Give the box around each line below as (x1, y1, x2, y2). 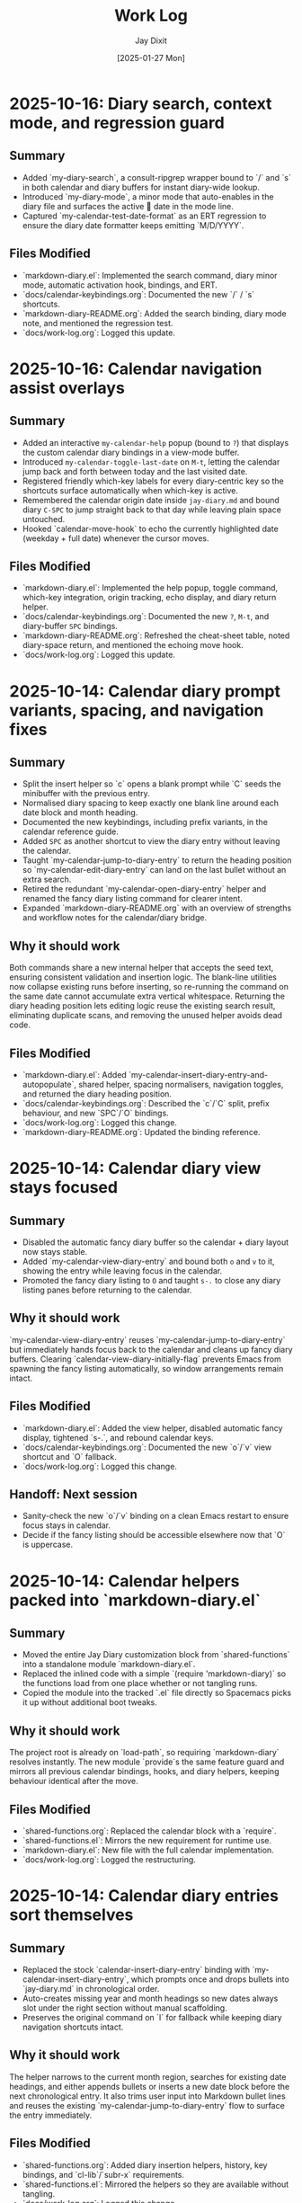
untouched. (22, 513, 66, 524)
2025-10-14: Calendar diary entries (9, 1886, 279, 1906)
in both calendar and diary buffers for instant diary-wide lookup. (22, 182, 261, 192)
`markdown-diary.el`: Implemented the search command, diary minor (22, 270, 278, 280)
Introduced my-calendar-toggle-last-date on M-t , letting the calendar (22, 456, 280, 467)
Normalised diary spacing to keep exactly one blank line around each (22, 797, 280, 809)
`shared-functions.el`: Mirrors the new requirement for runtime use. (22, 1835, 272, 1846)
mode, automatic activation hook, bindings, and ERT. (22, 280, 218, 290)
